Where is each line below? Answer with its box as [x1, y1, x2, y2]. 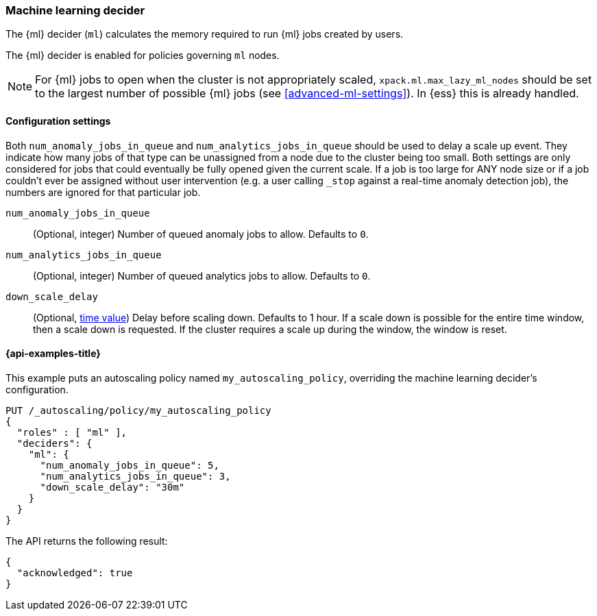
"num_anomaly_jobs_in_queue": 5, [40, 459, 219, 471]
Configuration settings [5, 114, 111, 127]
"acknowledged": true [16, 567, 133, 578]
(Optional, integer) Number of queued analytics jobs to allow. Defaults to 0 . [33, 269, 371, 282]
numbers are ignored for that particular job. [5, 186, 201, 198]
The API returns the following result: [5, 534, 168, 547]
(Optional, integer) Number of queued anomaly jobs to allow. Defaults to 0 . [33, 227, 369, 240]
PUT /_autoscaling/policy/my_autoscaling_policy [5, 404, 271, 416]
